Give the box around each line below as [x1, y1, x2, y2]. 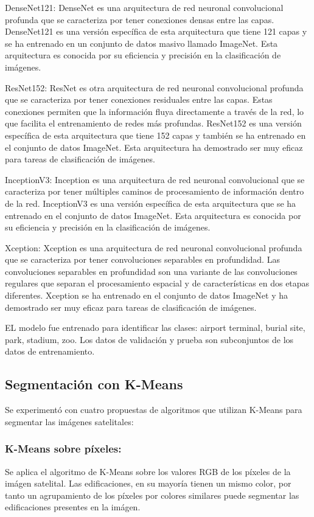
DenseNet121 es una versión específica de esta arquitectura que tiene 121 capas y [5, 25, 307, 38]
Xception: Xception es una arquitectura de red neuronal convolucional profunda [5, 241, 302, 254]
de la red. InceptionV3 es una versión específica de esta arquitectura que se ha [5, 196, 296, 209]
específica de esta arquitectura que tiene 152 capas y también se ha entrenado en [5, 128, 306, 141]
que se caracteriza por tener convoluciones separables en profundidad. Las [5, 253, 280, 266]
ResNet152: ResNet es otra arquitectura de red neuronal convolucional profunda [5, 81, 304, 94]
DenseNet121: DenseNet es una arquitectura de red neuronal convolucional [5, 1, 284, 13]
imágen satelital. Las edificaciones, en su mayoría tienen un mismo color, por [5, 477, 291, 490]
